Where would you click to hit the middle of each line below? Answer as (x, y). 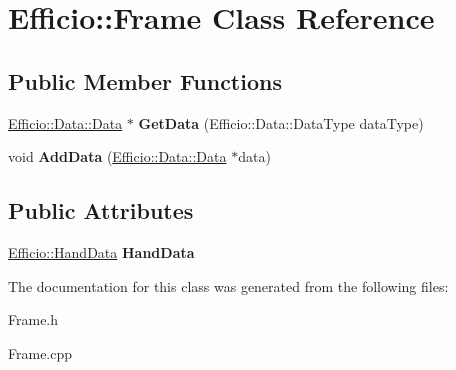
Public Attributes (101, 210)
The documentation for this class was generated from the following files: (228, 285)
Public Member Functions (145, 80)
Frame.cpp (40, 352)
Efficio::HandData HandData (101, 251)
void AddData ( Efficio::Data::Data (117, 156)
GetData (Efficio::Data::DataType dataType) (281, 122)
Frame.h (33, 319)
